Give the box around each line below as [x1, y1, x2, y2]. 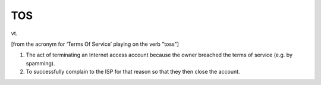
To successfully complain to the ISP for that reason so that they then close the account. [26, 68, 240, 75]
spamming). [26, 59, 55, 67]
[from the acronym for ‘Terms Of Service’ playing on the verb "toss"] [11, 40, 180, 48]
